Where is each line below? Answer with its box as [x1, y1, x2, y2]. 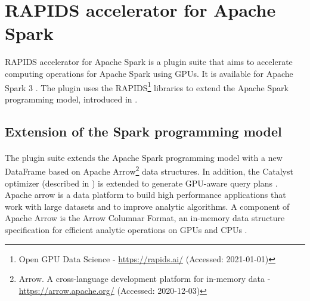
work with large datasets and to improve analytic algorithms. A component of [5, 200, 290, 212]
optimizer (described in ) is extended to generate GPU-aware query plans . [5, 176, 278, 189]
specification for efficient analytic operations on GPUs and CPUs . [5, 223, 247, 235]
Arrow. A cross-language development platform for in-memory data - [18, 272, 271, 285]
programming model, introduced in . [5, 92, 138, 105]
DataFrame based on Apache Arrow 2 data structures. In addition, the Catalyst [5, 163, 293, 177]
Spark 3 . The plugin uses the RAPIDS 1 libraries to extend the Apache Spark [5, 79, 289, 94]
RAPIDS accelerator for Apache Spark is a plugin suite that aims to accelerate [5, 55, 293, 68]
